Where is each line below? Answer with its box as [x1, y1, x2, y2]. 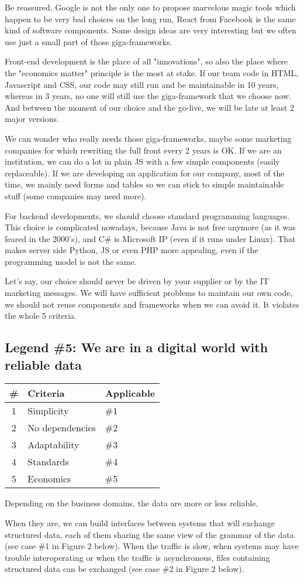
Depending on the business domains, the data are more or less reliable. [5, 497, 258, 509]
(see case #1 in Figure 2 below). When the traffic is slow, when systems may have [5, 540, 299, 552]
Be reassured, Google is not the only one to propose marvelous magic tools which [5, 1, 296, 13]
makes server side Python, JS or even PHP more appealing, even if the [5, 244, 258, 256]
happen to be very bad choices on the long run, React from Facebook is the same [5, 12, 296, 25]
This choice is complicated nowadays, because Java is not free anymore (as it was [5, 221, 296, 233]
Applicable [105, 386, 156, 400]
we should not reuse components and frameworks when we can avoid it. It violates [5, 298, 299, 310]
